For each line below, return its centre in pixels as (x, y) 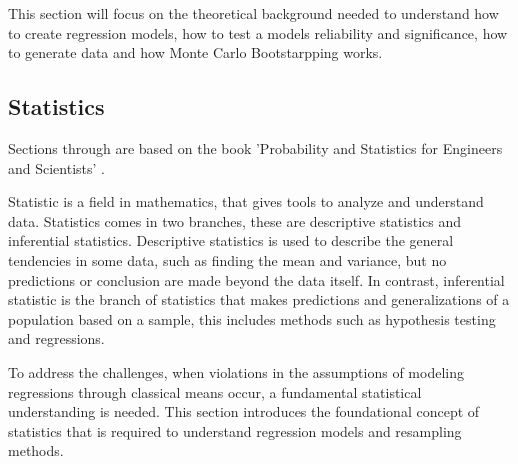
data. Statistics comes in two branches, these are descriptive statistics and (235, 220)
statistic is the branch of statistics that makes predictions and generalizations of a (259, 299)
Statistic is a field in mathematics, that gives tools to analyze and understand (246, 201)
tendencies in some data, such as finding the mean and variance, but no (227, 259)
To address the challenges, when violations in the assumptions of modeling (236, 371)
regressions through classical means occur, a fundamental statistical (215, 391)
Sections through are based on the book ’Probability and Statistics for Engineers (255, 147)
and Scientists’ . (57, 167)
